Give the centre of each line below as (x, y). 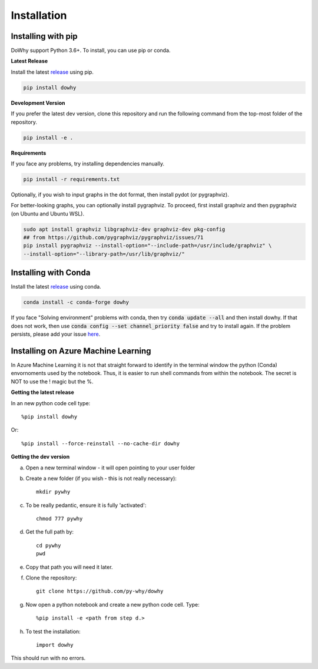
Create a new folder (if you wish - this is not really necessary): (101, 478)
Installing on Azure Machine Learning (81, 351)
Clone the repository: (51, 578)
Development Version (38, 102)
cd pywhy (49, 545)
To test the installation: (53, 631)
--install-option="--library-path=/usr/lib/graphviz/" (104, 254)
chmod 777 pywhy (59, 519)
